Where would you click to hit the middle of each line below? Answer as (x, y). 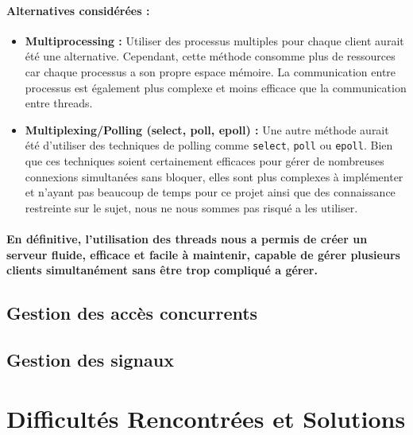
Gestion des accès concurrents (132, 313)
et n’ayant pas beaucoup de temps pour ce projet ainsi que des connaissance (210, 192)
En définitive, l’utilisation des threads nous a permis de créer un (187, 238)
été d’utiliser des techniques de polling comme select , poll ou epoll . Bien (209, 145)
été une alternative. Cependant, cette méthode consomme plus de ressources (210, 56)
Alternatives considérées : (78, 10)
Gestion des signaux (90, 359)
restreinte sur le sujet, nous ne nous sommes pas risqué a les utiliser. (191, 207)
